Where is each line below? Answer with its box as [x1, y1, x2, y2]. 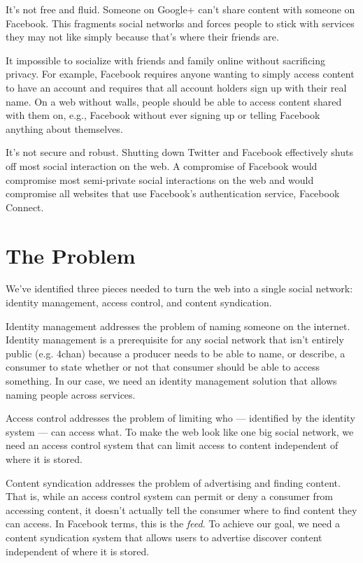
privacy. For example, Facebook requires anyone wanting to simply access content [6, 66, 355, 81]
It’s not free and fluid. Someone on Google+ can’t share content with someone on [6, 2, 355, 16]
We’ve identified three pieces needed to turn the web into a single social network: [6, 281, 353, 296]
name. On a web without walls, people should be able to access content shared [6, 94, 342, 108]
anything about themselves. [6, 121, 123, 136]
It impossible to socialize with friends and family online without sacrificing [6, 52, 326, 67]
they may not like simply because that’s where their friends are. [6, 29, 279, 44]
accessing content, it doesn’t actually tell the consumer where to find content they [6, 502, 357, 517]
